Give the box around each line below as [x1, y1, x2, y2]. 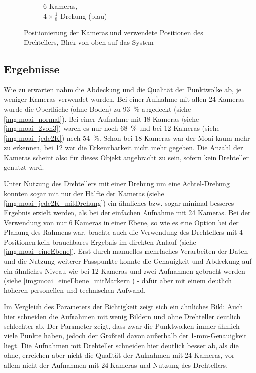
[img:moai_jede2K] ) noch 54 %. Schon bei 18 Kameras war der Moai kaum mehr [4, 132, 250, 143]
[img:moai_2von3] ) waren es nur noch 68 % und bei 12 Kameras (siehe [4, 123, 219, 133]
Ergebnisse [4, 61, 60, 76]
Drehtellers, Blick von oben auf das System [24, 37, 154, 47]
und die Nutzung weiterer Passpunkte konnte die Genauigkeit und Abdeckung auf [4, 255, 252, 266]
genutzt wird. [4, 162, 44, 172]
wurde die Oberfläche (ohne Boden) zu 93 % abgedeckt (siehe [4, 104, 191, 114]
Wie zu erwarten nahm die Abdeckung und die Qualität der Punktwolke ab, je [4, 84, 242, 94]
